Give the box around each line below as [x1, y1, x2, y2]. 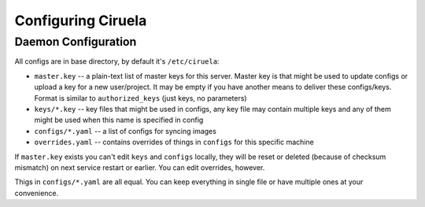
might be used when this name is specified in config [34, 115, 204, 125]
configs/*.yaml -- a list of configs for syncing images [34, 126, 216, 135]
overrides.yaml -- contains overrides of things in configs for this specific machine [34, 138, 314, 147]
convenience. [14, 188, 59, 198]
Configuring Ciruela [14, 12, 147, 29]
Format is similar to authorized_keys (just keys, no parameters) [34, 93, 247, 102]
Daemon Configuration [14, 35, 137, 49]
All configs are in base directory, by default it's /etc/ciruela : [14, 57, 220, 66]
